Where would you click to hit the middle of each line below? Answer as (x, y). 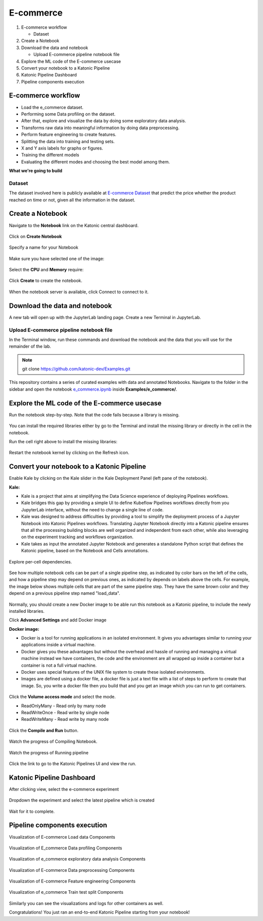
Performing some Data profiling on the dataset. (68, 114)
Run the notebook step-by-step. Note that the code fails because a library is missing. (94, 414)
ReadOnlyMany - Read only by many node (64, 706)
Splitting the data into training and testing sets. (68, 141)
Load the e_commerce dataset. (52, 107)
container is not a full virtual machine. (59, 665)
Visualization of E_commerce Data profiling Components (66, 848)
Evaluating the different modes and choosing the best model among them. (95, 162)
